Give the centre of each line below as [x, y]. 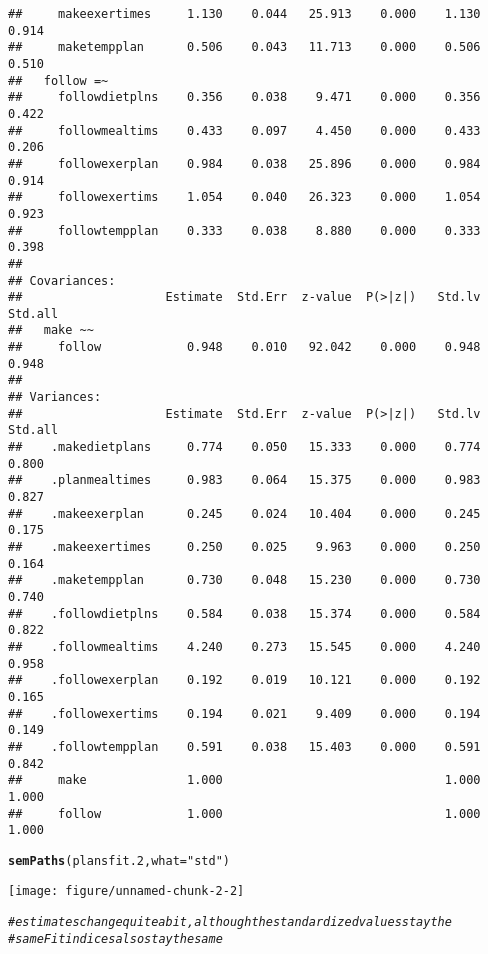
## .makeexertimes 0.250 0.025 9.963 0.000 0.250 [244, 547]
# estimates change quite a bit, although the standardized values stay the [230, 922]
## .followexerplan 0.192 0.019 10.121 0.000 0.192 [244, 680]
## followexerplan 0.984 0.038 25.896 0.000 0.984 [244, 163]
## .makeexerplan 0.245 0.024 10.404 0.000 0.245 [244, 513]
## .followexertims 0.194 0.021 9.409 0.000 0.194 [244, 713]
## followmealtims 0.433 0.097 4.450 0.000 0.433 [244, 130]
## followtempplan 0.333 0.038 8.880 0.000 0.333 [244, 230]
